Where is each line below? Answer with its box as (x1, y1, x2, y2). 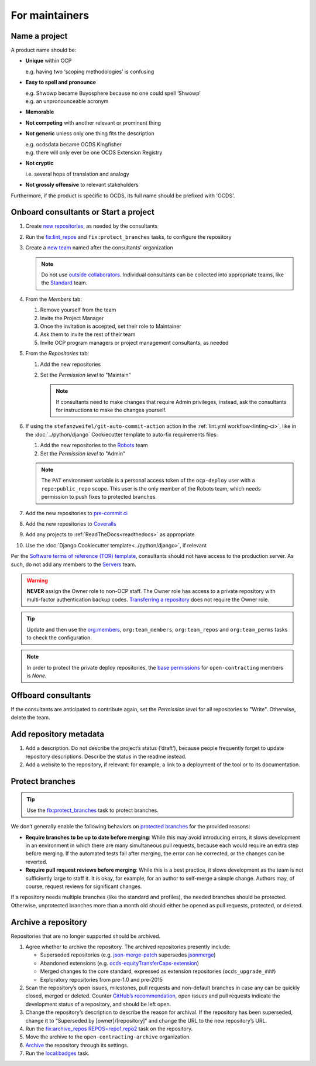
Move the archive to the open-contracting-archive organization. (25, 1033, 191, 1040)
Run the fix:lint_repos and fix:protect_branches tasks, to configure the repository (25, 233, 232, 240)
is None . (26, 672, 47, 679)
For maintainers (11, 9, 90, 22)
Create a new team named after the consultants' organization (25, 244, 174, 251)
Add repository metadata (11, 729, 105, 739)
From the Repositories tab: (25, 350, 90, 357)
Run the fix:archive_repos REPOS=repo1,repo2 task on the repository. (25, 1025, 193, 1032)
